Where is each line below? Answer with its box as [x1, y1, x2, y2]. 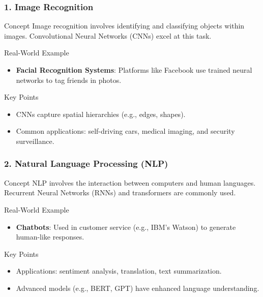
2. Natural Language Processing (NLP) [4, 157, 168, 170]
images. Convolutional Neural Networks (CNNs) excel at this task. [4, 30, 212, 41]
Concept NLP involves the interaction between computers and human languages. [4, 177, 256, 188]
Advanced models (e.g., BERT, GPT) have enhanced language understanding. [16, 282, 259, 293]
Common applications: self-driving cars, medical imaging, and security [16, 126, 235, 136]
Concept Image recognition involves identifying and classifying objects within [4, 20, 245, 31]
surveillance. [16, 135, 54, 146]
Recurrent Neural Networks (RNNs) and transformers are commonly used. [4, 187, 236, 198]
